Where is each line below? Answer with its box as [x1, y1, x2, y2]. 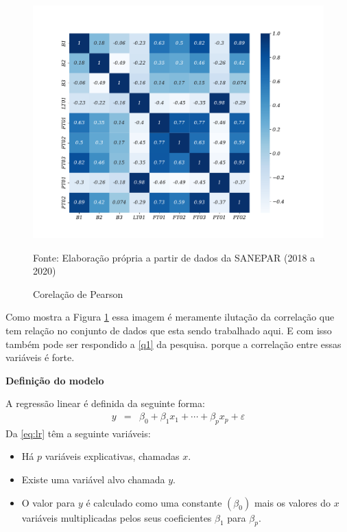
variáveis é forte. [5, 350, 75, 365]
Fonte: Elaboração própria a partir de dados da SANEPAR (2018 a [33, 250, 315, 264]
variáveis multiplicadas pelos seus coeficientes [21, 510, 212, 524]
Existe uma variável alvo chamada [21, 472, 165, 487]
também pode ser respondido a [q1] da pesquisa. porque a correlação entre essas [5, 336, 342, 351]
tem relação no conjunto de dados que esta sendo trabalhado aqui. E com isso [5, 323, 332, 338]
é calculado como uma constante [86, 495, 222, 509]
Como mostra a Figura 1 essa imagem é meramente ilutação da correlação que [5, 310, 335, 324]
